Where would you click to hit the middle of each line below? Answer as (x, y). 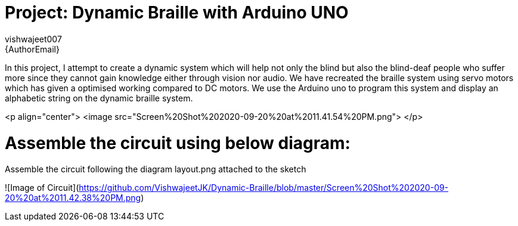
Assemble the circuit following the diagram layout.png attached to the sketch (156, 169)
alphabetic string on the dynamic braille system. (99, 98)
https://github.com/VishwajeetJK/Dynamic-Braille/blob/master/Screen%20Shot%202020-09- (264, 188)
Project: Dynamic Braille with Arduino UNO (177, 13)
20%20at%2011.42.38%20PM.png (73, 198)
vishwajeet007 (33, 39)
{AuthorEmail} (32, 49)
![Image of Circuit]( (42, 188)
